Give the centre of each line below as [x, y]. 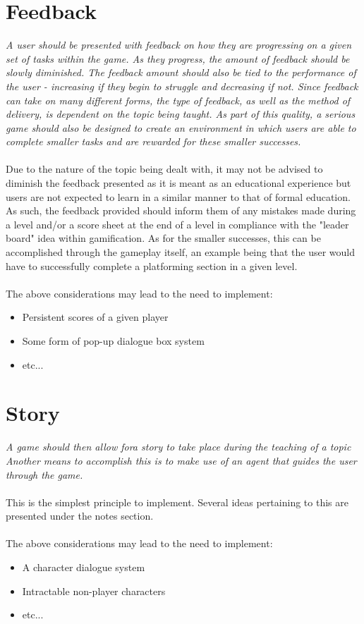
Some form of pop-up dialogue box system [113, 341]
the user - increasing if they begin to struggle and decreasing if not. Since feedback [182, 86]
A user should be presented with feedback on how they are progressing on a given [179, 45]
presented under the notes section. [80, 516]
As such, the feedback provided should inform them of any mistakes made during [181, 210]
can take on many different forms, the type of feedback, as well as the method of [178, 100]
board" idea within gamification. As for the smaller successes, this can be [163, 238]
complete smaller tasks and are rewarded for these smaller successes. [153, 141]
